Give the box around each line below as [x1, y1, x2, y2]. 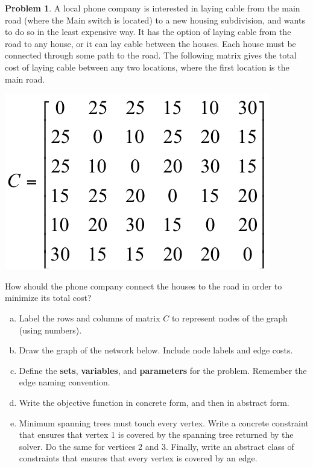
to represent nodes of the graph [171, 311, 288, 324]
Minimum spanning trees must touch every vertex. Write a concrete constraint [19, 416, 309, 429]
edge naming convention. [19, 376, 110, 388]
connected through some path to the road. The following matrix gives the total [5, 49, 297, 62]
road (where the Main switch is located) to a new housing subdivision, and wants [5, 13, 305, 26]
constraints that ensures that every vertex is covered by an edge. [19, 452, 258, 464]
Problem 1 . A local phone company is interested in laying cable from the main [5, 2, 300, 14]
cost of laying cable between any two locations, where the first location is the [5, 60, 289, 73]
